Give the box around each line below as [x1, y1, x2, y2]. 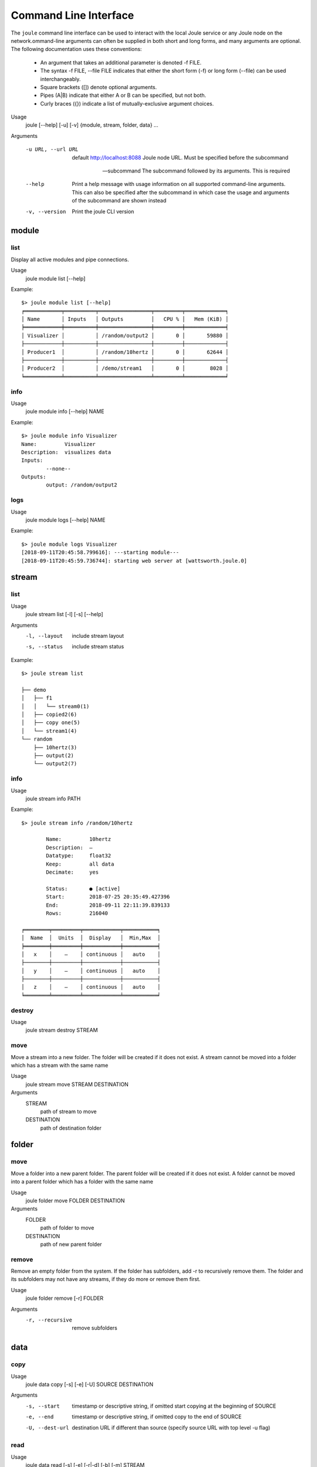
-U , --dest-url [25, 1424, 70, 1431]
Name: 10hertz [46, 836, 112, 843]
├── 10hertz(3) [33, 744, 77, 751]
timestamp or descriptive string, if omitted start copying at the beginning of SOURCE [72, 1402, 276, 1409]
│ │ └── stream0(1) [21, 703, 90, 709]
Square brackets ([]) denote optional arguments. [40, 83, 157, 90]
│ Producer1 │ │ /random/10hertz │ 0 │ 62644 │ [21, 349, 229, 355]
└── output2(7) [33, 760, 77, 767]
